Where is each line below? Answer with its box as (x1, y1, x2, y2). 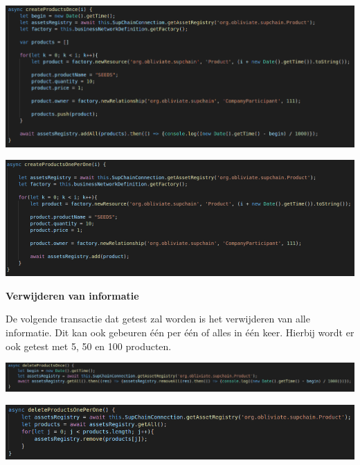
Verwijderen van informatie (6, 288, 139, 302)
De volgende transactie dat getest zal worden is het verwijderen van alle (6, 311, 310, 326)
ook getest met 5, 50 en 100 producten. (6, 338, 172, 353)
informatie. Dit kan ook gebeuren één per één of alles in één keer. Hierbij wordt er (6, 325, 354, 339)
